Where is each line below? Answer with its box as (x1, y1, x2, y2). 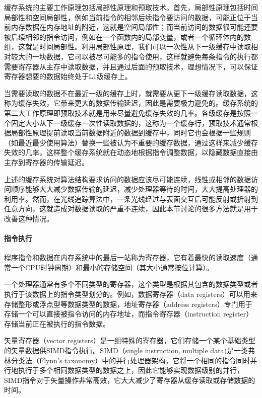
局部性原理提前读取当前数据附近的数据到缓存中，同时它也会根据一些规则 (11, 127, 251, 138)
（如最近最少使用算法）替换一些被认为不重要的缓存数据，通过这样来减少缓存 (4, 137, 258, 147)
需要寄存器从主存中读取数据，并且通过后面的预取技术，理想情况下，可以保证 (4, 61, 258, 71)
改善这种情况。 (4, 213, 53, 223)
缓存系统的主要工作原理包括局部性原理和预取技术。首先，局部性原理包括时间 (4, 2, 258, 12)
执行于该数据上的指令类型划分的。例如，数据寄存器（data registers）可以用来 (4, 289, 257, 299)
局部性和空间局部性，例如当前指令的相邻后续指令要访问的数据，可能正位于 (4, 12, 251, 22)
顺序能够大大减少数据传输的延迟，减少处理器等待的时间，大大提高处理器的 (11, 184, 258, 194)
